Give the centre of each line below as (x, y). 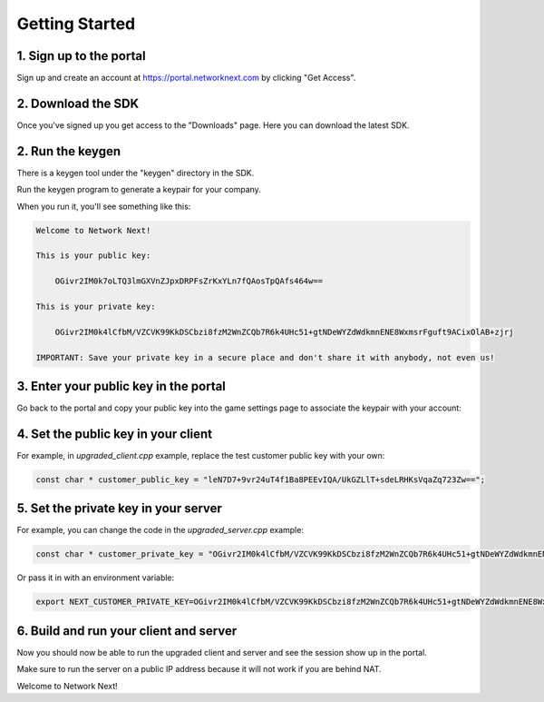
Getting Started (76, 24)
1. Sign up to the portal (81, 56)
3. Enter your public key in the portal (121, 386)
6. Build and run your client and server (127, 631)
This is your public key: (93, 256)
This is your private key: (96, 306)
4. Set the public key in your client (115, 434)
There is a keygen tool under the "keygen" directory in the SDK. (136, 173)
